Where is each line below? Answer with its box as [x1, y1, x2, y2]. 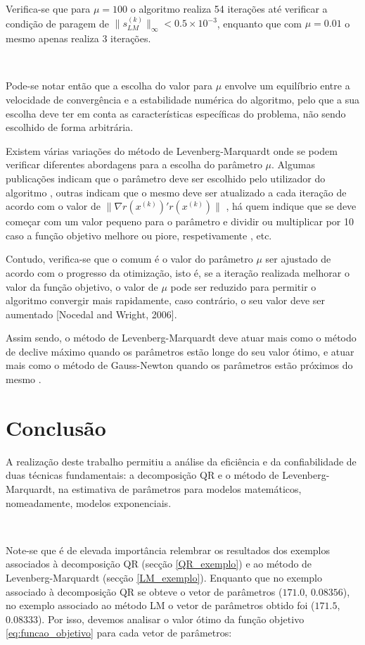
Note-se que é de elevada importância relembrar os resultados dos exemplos [6, 542, 331, 557]
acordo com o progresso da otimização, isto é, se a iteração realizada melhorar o [6, 265, 350, 280]
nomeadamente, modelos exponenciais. [6, 495, 172, 510]
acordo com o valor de [6, 199, 101, 213]
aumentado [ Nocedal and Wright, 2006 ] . [6, 306, 177, 321]
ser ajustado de [265, 251, 331, 266]
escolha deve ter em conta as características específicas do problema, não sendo [6, 106, 346, 120]
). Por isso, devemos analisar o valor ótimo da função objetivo [37, 611, 305, 626]
